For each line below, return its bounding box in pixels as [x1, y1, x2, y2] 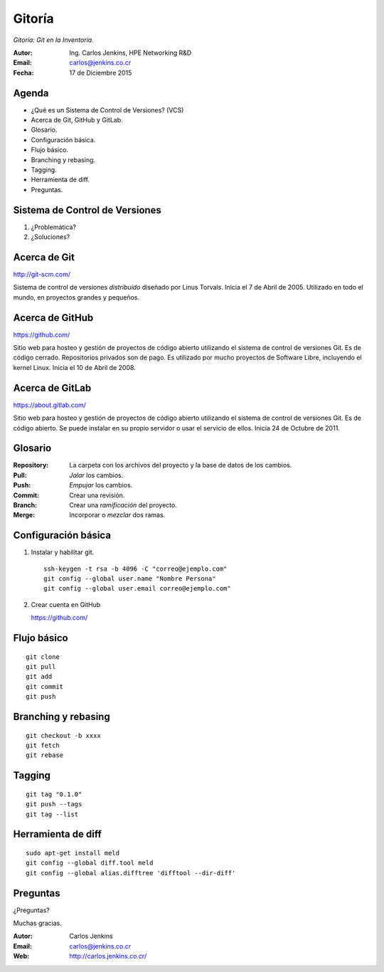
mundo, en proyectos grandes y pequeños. [13, 292, 140, 302]
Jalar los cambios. [69, 470, 124, 480]
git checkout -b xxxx [26, 731, 101, 739]
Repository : [13, 461, 49, 470]
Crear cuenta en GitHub [31, 600, 101, 608]
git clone [26, 653, 60, 661]
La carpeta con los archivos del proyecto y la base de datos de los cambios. [69, 461, 292, 470]
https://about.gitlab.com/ [13, 401, 87, 409]
